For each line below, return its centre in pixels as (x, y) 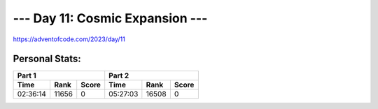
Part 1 (27, 75)
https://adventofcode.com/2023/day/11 (69, 39)
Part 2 (119, 75)
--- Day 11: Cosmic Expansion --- (110, 18)
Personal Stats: (47, 59)
